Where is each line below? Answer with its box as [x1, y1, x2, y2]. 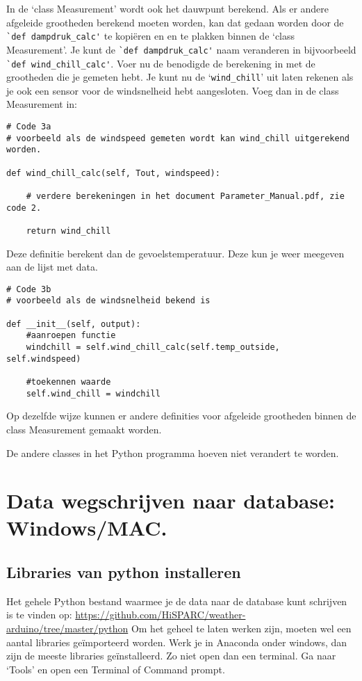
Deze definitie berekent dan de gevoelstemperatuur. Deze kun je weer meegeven [6, 246, 345, 260]
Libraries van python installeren [6, 561, 241, 583]
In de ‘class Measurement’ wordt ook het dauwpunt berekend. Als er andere [6, 1, 329, 15]
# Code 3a [6, 122, 51, 131]
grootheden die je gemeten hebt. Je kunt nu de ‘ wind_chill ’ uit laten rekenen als [6, 70, 354, 84]
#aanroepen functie [26, 330, 116, 341]
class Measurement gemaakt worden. [6, 422, 162, 436]
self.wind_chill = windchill [26, 388, 161, 399]
